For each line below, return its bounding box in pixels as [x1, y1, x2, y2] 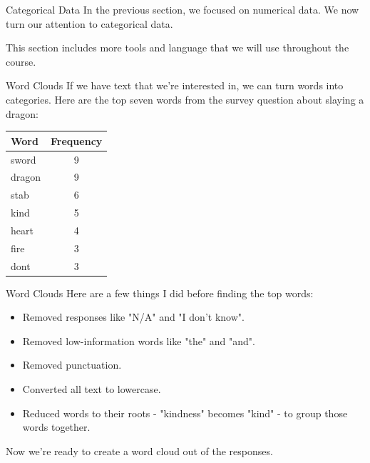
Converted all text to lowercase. [22, 382, 161, 397]
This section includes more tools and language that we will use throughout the [6, 40, 349, 55]
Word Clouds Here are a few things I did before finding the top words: [6, 285, 314, 300]
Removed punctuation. [22, 357, 122, 372]
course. [6, 54, 36, 69]
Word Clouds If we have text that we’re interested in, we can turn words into [6, 78, 344, 93]
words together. [22, 419, 91, 434]
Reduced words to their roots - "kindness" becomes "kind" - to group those [22, 405, 348, 420]
